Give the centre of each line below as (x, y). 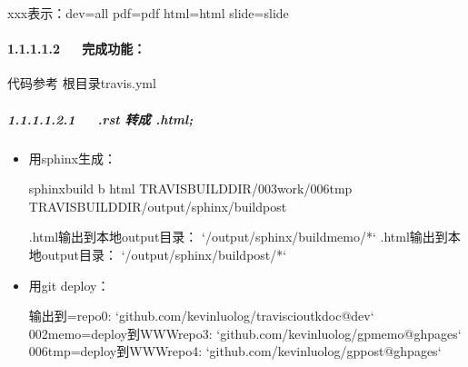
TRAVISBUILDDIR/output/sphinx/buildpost (158, 206)
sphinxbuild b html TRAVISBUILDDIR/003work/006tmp (190, 188)
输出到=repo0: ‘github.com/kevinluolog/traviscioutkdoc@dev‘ (201, 316)
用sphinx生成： (72, 158)
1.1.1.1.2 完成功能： (77, 49)
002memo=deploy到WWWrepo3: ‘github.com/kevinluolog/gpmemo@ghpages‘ (245, 333)
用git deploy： (69, 285)
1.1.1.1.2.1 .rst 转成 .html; (100, 119)
